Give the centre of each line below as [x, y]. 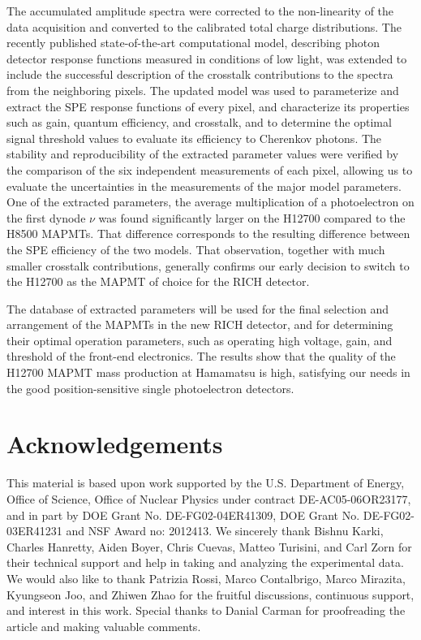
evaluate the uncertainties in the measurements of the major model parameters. [204, 186]
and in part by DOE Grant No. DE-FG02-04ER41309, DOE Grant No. [183, 515]
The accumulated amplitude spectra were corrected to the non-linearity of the [200, 11]
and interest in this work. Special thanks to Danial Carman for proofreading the [206, 610]
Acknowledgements [115, 444]
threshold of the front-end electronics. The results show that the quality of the [201, 356]
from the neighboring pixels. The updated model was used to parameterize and [203, 90]
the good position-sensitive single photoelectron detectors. [150, 388]
